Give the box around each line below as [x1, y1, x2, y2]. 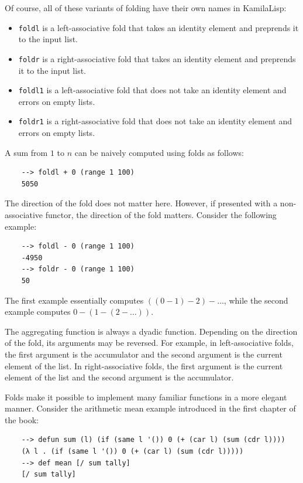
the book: [5, 413, 39, 426]
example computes [5, 305, 71, 318]
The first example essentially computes [5, 294, 144, 306]
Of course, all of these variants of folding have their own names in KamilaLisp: [5, 2, 287, 13]
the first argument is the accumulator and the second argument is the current [5, 348, 283, 360]
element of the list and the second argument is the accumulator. [5, 371, 234, 383]
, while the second [223, 294, 288, 306]
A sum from [5, 146, 48, 158]
